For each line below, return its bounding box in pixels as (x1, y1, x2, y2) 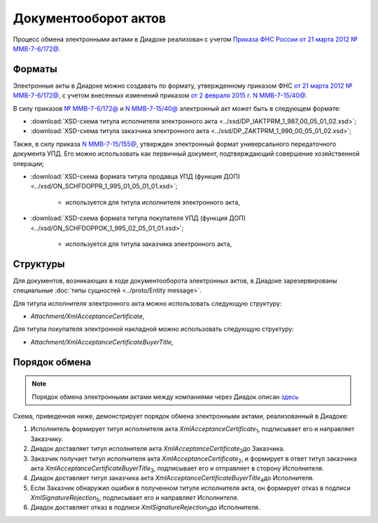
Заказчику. (30, 435, 64, 443)
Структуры (13, 258, 66, 270)
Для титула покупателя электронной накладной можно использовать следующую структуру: (13, 325, 294, 333)
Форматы (13, 63, 57, 75)
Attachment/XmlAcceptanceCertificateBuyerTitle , (30, 337, 174, 346)
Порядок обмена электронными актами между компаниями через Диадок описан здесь (31, 393, 299, 401)
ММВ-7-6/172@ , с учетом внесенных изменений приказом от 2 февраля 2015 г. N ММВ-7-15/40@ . (13, 91, 308, 100)
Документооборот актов (13, 11, 167, 26)
